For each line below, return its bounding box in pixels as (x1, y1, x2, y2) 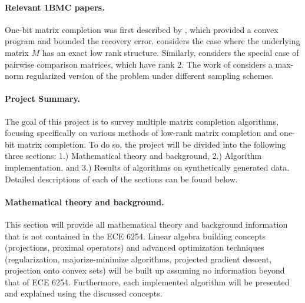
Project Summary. (5, 92, 81, 105)
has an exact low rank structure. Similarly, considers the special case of (42, 46, 299, 58)
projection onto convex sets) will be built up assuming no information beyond (5, 264, 285, 277)
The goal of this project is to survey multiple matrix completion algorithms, (5, 115, 279, 127)
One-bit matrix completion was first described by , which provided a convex (5, 23, 279, 35)
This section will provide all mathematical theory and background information (5, 218, 288, 230)
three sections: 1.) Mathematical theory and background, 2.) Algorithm (5, 149, 262, 162)
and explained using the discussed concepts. (5, 287, 163, 299)
